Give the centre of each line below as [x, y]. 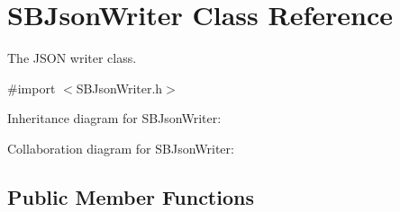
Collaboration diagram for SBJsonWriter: [121, 148]
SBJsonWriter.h [119, 88]
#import [32, 88]
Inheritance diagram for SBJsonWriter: [114, 118]
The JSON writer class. [72, 58]
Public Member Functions [131, 196]
